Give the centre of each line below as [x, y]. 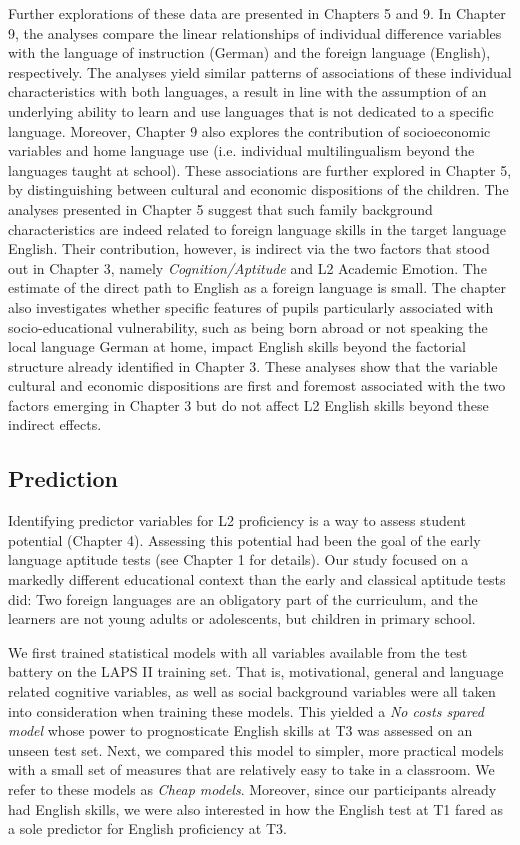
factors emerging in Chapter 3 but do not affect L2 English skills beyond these [248, 404]
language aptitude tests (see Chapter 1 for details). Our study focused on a [238, 559]
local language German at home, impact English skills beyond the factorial [237, 346]
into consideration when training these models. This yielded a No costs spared [246, 710]
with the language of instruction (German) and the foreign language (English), [249, 52]
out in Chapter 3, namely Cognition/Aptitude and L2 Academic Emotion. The [247, 267]
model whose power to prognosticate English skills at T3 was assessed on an [240, 730]
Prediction [63, 478]
